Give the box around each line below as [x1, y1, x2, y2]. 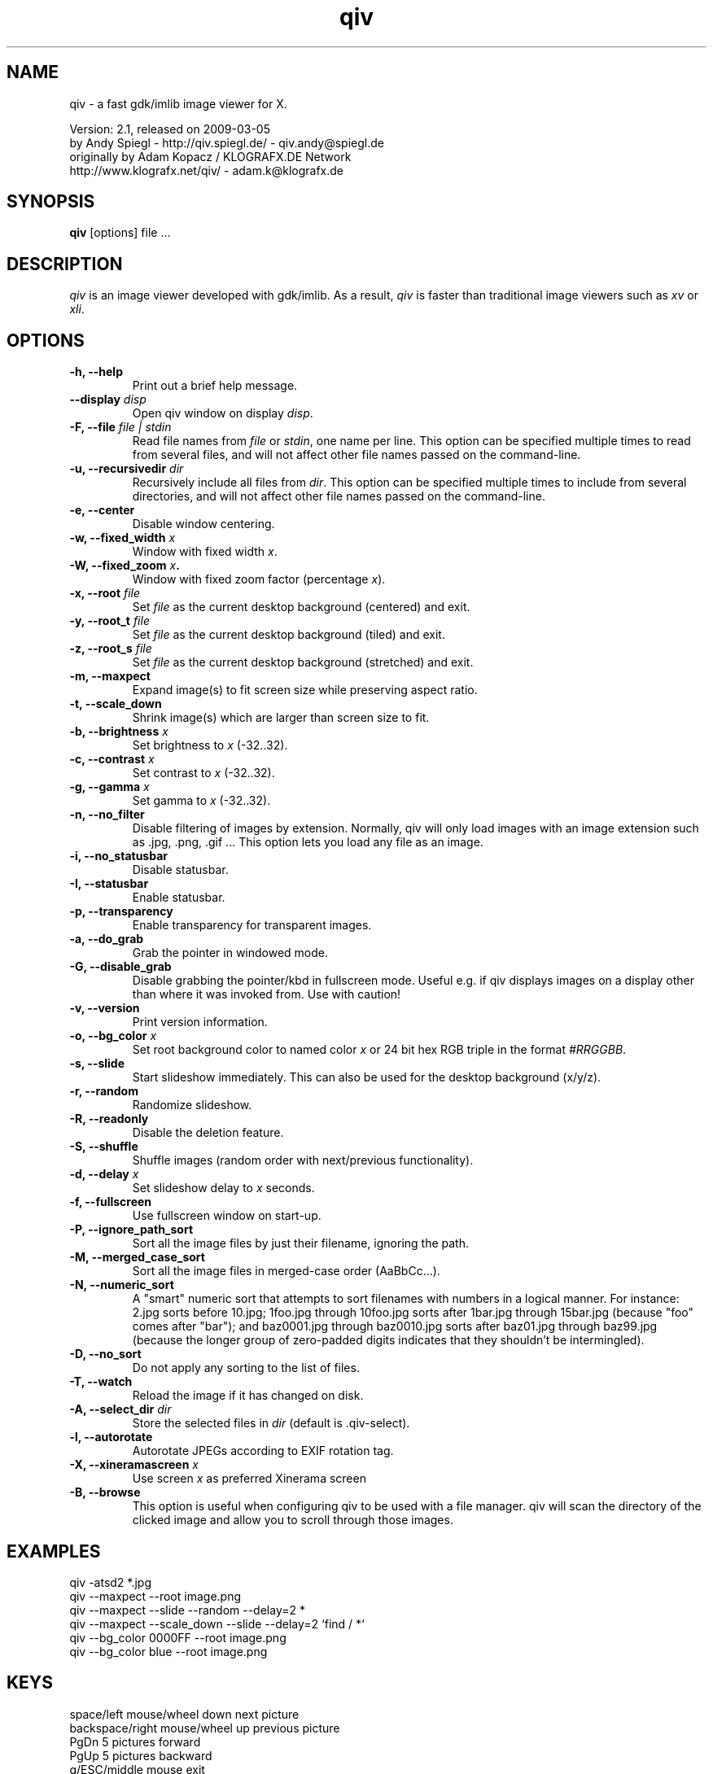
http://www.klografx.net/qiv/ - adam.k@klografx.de [69, 163, 343, 177]
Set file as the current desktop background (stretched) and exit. [132, 655, 474, 670]
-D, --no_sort [69, 1347, 142, 1361]
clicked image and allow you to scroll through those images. [132, 1513, 453, 1527]
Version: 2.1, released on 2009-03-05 [69, 121, 271, 136]
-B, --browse [69, 1485, 141, 1500]
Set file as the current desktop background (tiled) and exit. [132, 627, 445, 642]
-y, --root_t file [69, 614, 150, 628]
